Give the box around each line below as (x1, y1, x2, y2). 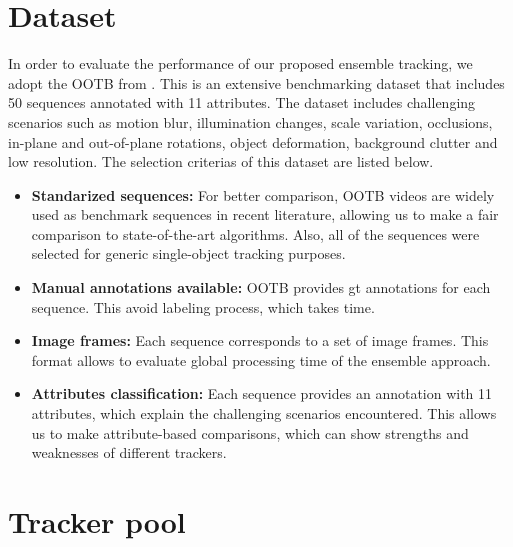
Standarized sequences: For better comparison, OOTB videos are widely (31, 184, 495, 205)
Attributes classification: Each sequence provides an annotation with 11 (31, 383, 493, 404)
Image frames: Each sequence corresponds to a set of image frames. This (31, 330, 489, 351)
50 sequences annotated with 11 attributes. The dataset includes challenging (8, 92, 476, 113)
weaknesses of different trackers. (31, 442, 227, 463)
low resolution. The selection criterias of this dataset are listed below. (8, 151, 434, 172)
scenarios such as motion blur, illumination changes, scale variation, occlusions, (8, 111, 493, 132)
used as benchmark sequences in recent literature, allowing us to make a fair (31, 204, 499, 225)
